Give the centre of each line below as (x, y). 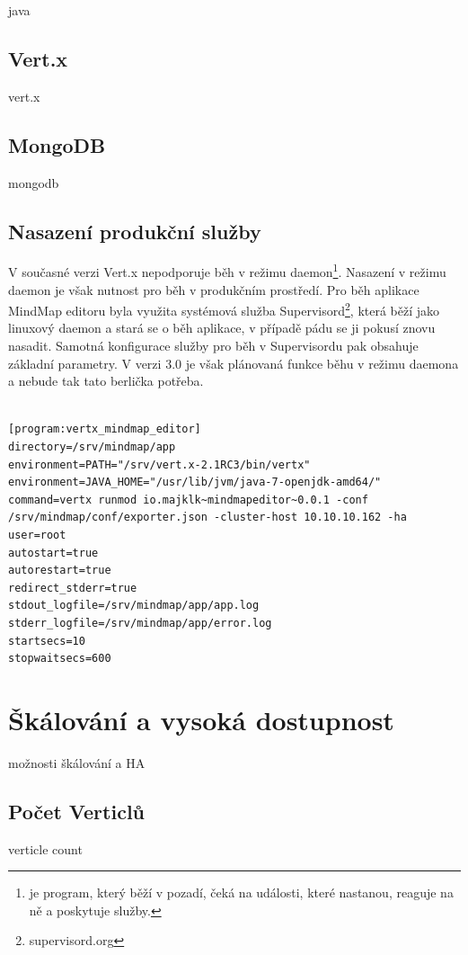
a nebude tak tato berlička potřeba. (106, 381)
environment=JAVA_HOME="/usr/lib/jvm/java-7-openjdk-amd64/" (195, 482)
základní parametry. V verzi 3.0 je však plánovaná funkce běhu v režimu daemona (234, 363)
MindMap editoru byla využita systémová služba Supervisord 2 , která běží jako (224, 309)
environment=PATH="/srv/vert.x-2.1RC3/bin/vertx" (159, 464)
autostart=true (53, 553)
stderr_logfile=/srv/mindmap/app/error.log (140, 623)
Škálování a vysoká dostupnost (201, 719)
